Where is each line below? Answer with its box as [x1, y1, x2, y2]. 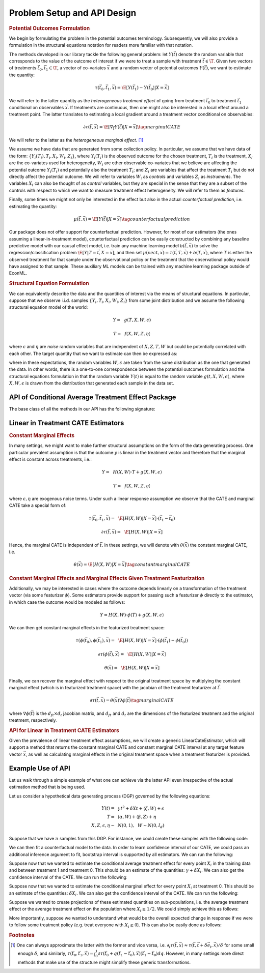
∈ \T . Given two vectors [205, 58, 253, 64]
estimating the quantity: [9, 203, 57, 209]
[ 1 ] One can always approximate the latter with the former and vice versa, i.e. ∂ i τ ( [10, 942, 175, 949]
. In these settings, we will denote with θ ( [101, 542, 185, 548]
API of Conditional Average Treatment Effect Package [9, 393, 176, 402]
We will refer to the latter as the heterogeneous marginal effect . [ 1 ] [9, 137, 144, 143]
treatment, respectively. [9, 717, 57, 723]
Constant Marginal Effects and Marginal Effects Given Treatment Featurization [9, 575, 205, 582]
